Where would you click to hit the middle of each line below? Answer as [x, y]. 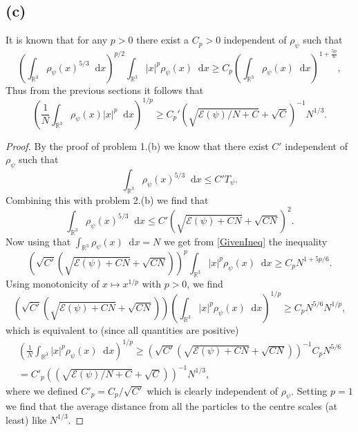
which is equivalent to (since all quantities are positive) [122, 329]
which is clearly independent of [213, 390]
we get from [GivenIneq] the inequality [245, 241]
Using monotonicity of [53, 283]
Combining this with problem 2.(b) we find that [107, 199]
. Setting [309, 390]
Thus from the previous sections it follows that [105, 90]
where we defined [42, 390]
